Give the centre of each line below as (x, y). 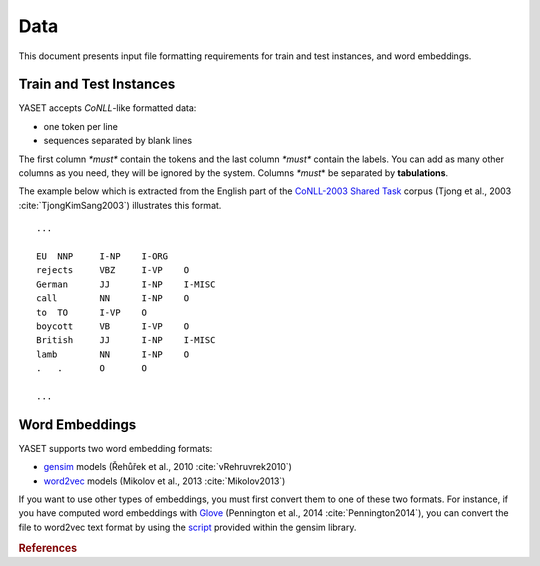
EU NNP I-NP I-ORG (102, 256)
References (48, 548)
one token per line (81, 126)
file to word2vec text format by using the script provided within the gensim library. (187, 527)
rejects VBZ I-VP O (113, 270)
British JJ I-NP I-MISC (126, 340)
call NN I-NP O (113, 298)
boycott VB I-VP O (113, 326)
